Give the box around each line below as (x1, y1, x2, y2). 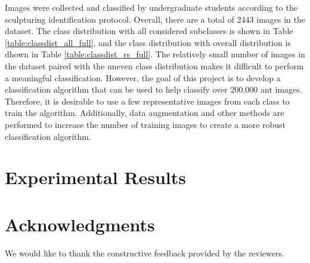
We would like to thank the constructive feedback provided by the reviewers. (5, 246, 284, 259)
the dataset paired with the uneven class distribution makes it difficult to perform (5, 59, 304, 72)
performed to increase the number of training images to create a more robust (5, 118, 286, 130)
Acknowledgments (5, 212, 155, 236)
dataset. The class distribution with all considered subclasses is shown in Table (5, 25, 293, 37)
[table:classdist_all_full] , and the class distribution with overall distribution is (5, 36, 291, 48)
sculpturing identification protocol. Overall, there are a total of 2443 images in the (5, 13, 305, 25)
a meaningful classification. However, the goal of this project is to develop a (5, 71, 281, 84)
